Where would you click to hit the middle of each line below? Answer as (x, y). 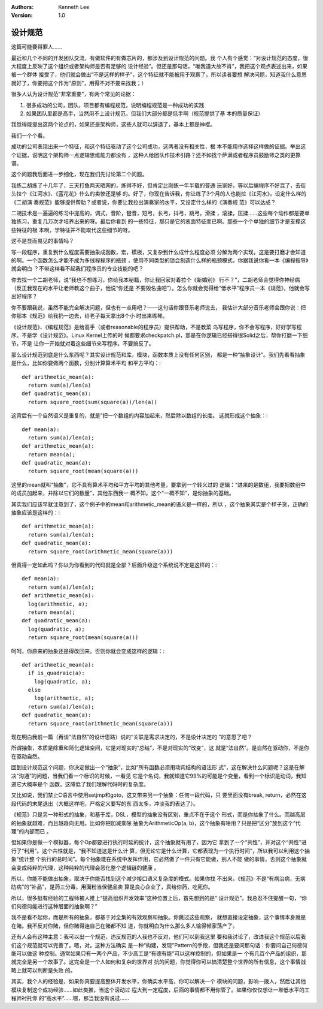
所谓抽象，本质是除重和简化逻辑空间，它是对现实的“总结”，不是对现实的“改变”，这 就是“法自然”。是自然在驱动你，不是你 (160, 748)
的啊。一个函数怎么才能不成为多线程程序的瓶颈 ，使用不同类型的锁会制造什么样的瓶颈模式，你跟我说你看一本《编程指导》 (160, 260)
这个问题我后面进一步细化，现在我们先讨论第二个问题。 (79, 174)
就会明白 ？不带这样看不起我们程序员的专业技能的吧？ (77, 269)
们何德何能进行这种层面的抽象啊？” (54, 906)
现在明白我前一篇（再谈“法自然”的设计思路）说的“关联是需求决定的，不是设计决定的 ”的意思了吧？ (132, 737)
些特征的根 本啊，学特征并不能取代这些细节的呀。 (72, 230)
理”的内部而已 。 (31, 831)
